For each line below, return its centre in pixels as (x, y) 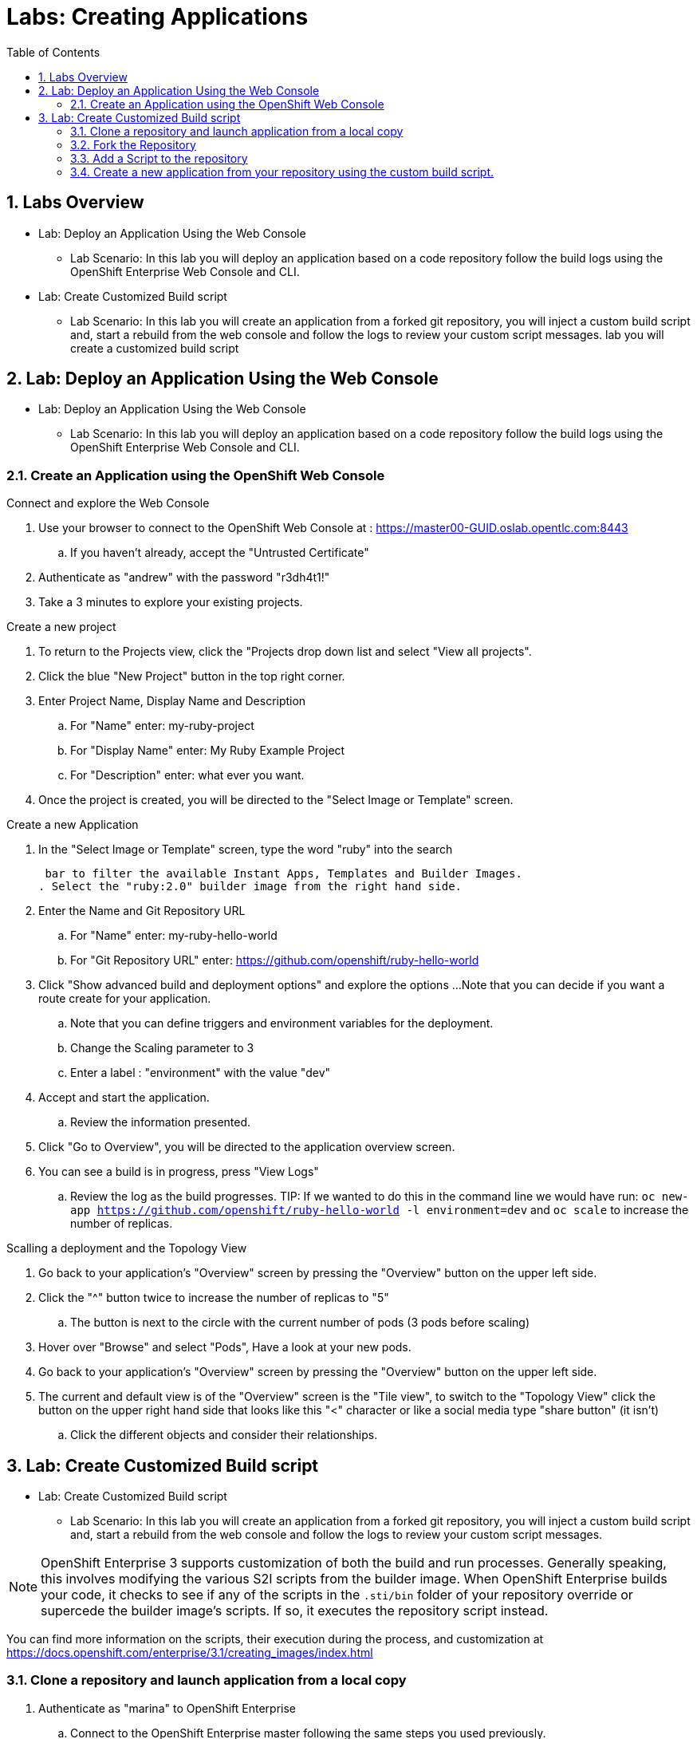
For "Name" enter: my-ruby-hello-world (174, 936)
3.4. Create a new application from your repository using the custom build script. (282, 172)
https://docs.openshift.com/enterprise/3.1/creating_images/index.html (190, 1653)
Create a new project (61, 627)
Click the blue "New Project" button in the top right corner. (192, 676)
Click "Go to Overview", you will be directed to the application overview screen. (247, 1147)
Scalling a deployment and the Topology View (127, 1248)
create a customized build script (155, 348)
